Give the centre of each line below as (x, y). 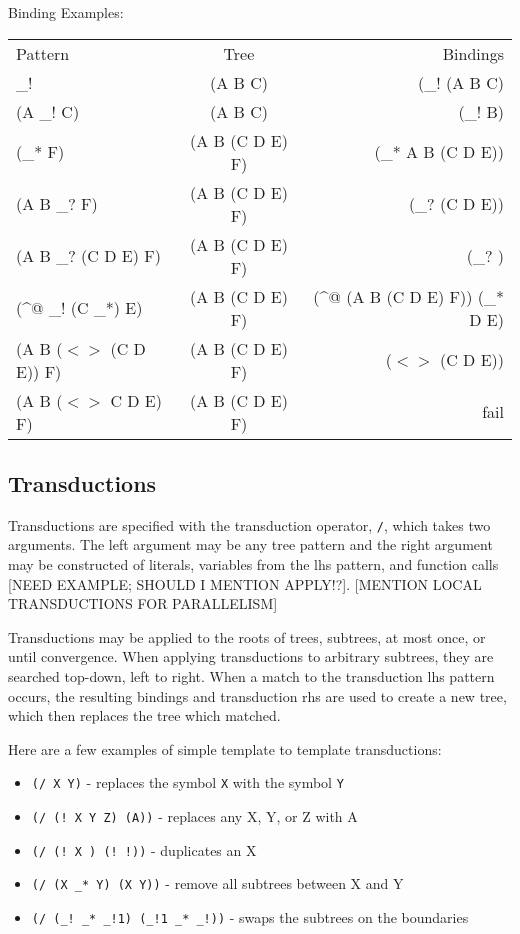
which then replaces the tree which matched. (144, 715)
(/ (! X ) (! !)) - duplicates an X (144, 849)
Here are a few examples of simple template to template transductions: (225, 748)
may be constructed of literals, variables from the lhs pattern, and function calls (253, 564)
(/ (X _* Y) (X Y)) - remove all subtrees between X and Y (217, 883)
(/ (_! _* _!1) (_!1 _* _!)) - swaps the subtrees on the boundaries (250, 917)
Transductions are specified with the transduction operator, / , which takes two (249, 524)
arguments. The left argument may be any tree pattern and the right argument (250, 544)
